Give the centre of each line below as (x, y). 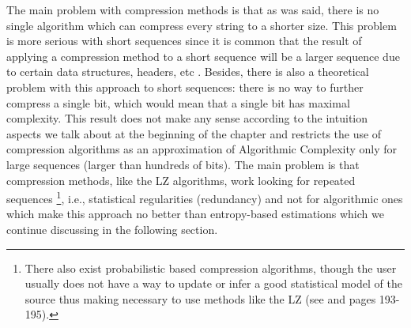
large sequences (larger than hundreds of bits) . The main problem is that (183, 164)
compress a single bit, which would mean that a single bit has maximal (178, 102)
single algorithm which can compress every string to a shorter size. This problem (202, 25)
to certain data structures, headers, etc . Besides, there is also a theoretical (188, 72)
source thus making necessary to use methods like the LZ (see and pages (200, 298)
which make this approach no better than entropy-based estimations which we (195, 214)
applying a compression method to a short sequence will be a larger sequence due (203, 56)
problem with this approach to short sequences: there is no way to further (185, 87)
